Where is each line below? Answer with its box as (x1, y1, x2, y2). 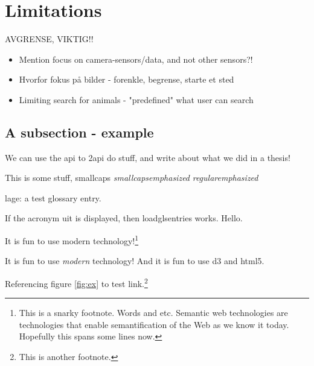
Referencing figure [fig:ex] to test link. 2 (5, 275, 148, 289)
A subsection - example (5, 122, 154, 141)
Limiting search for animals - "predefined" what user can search (19, 93, 254, 106)
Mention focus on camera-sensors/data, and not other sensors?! (19, 52, 253, 65)
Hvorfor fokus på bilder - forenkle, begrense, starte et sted (19, 73, 234, 86)
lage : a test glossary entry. (5, 191, 101, 204)
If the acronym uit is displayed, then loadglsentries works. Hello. (5, 212, 243, 224)
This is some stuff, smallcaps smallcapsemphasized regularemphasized (5, 171, 258, 184)
